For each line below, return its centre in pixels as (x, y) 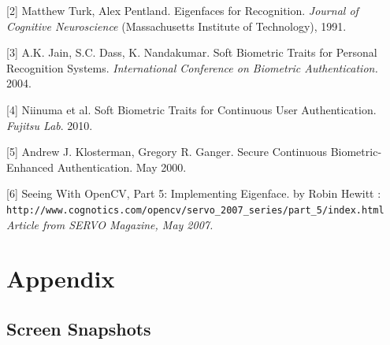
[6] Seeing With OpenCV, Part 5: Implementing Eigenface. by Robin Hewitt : (194, 193)
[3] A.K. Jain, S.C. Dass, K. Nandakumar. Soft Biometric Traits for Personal (192, 52)
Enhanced (30, 167)
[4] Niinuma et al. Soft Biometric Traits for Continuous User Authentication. (191, 109)
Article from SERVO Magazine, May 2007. (110, 224)
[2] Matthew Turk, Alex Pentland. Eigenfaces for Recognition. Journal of (182, 10)
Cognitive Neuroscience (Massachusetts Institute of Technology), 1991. (176, 26)
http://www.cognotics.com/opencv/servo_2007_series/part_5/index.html (195, 210)
